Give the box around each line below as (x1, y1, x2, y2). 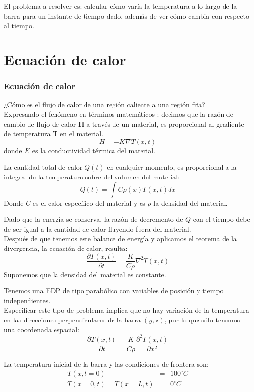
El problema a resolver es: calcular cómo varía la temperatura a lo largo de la (4, 1, 237, 11)
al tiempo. (4, 20, 34, 31)
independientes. (4, 295, 51, 305)
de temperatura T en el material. (4, 128, 103, 139)
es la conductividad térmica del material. (32, 145, 155, 155)
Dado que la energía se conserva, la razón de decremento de (4, 214, 183, 224)
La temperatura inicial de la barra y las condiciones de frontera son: (4, 358, 209, 369)
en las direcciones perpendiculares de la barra (4, 314, 141, 324)
